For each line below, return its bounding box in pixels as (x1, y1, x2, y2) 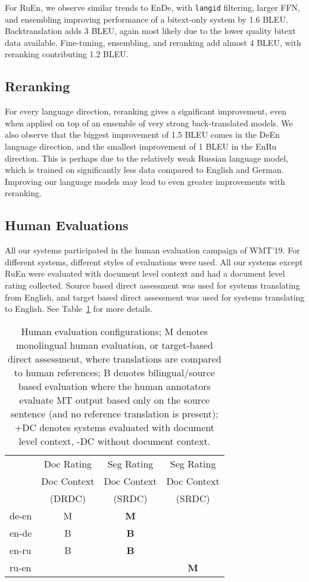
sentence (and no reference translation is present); (11, 406, 219, 420)
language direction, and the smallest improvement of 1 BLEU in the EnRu (5, 140, 277, 153)
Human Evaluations (5, 216, 129, 234)
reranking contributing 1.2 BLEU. (5, 48, 129, 60)
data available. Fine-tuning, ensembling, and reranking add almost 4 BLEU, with (5, 36, 301, 48)
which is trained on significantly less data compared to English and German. (5, 163, 284, 176)
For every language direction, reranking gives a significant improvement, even (5, 105, 287, 117)
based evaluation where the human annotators (18, 379, 211, 393)
